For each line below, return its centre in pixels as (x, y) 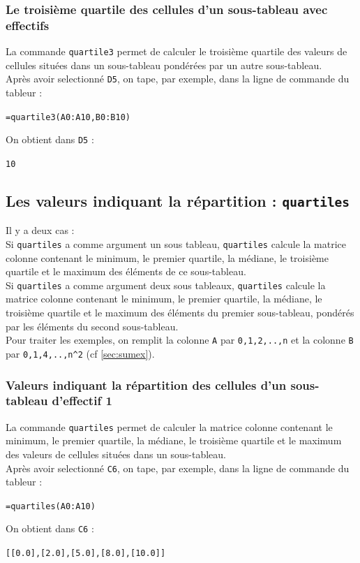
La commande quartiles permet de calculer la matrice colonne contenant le (169, 426)
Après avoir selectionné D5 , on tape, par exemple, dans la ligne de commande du (178, 79)
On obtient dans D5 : (50, 139)
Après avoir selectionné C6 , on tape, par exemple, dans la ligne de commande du (178, 468)
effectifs (28, 25)
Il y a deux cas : (40, 230)
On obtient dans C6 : (50, 528)
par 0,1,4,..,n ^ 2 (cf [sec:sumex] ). (80, 353)
